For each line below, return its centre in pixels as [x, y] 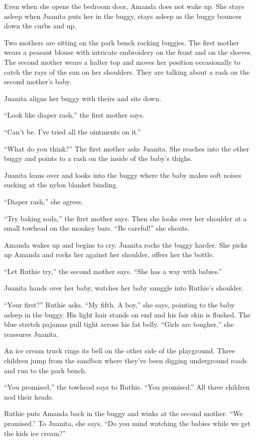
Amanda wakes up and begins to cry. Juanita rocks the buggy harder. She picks [126, 244]
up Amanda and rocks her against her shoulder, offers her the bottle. [109, 254]
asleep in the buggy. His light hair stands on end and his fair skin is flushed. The [127, 314]
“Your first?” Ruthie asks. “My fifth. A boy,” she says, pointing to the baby [120, 305]
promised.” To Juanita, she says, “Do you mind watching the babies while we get [127, 423]
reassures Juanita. [31, 334]
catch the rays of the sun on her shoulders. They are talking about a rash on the [127, 72]
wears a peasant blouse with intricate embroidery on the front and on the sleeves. [128, 52]
